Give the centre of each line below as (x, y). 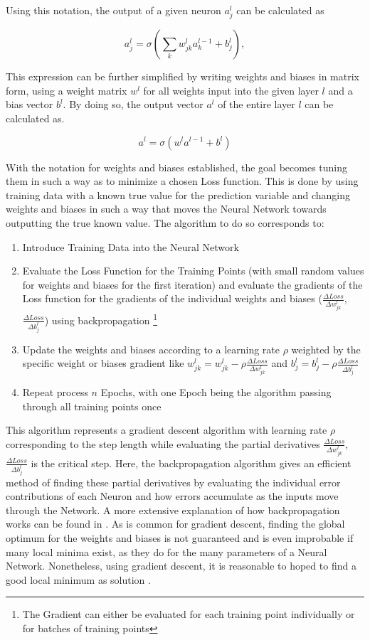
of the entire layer (257, 104)
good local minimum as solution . (78, 579)
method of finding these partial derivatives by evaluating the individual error (173, 482)
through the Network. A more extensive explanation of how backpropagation (173, 510)
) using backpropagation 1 (101, 319)
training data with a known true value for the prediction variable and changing (178, 194)
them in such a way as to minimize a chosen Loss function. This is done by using (182, 181)
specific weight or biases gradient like (103, 363)
